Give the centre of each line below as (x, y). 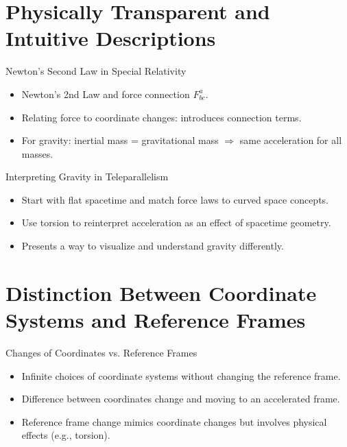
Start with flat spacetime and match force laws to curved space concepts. (175, 199)
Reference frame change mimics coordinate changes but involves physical (174, 421)
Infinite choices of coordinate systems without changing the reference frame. (181, 375)
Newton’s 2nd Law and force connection (106, 94)
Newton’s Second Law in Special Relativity (96, 71)
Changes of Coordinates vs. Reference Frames (101, 352)
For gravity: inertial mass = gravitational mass (120, 140)
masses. (37, 153)
